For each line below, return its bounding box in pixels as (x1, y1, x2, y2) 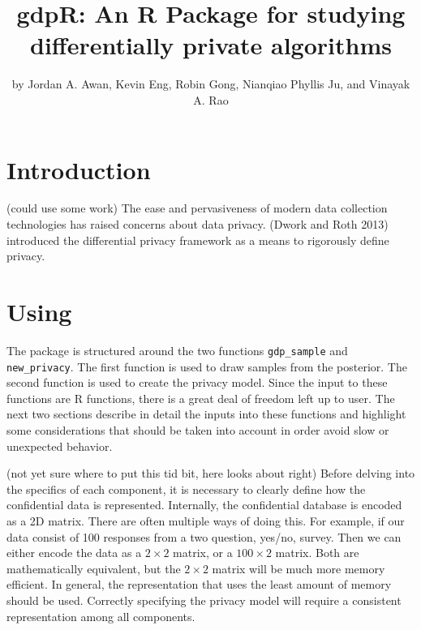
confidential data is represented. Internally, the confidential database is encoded (6, 496, 402, 513)
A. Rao (193, 91, 229, 108)
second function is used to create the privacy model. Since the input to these (6, 374, 388, 391)
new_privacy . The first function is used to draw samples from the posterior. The (6, 358, 407, 375)
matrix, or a (173, 544, 233, 561)
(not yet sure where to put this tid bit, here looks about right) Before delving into (6, 465, 415, 482)
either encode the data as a (6, 544, 142, 561)
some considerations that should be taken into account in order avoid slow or (6, 422, 389, 439)
